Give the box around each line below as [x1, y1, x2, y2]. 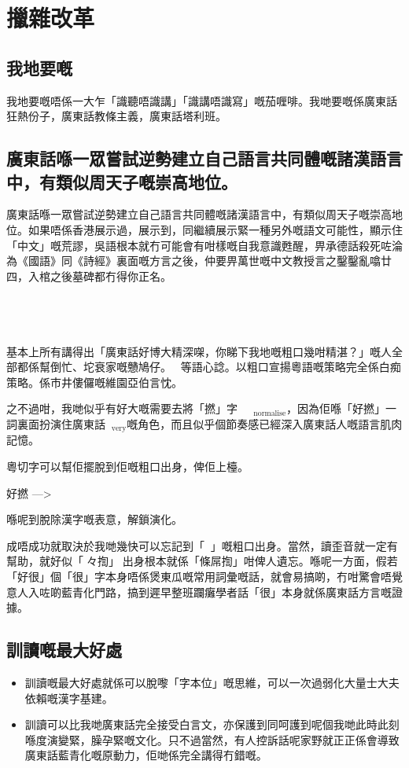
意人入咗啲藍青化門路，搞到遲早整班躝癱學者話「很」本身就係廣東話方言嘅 [6, 583, 392, 600]
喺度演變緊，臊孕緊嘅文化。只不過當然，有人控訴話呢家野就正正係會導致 [24, 731, 400, 748]
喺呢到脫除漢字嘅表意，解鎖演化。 [6, 511, 182, 527]
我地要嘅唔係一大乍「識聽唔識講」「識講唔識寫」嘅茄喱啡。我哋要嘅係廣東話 [6, 92, 397, 108]
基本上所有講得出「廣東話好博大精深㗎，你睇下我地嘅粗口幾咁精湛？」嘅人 [6, 343, 392, 359]
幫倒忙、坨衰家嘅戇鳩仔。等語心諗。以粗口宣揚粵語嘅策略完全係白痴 [39, 358, 401, 375]
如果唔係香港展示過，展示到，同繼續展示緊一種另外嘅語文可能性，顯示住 [28, 221, 403, 237]
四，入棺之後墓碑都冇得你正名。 [6, 267, 171, 284]
